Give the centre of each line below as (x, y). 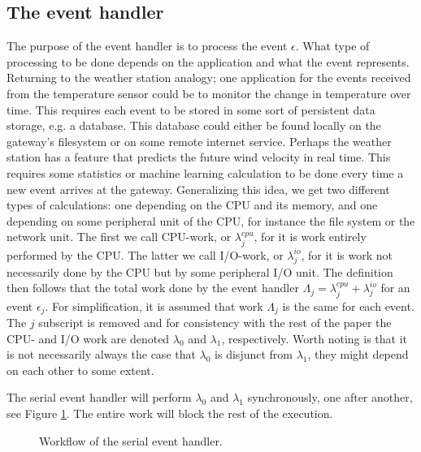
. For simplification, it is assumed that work (154, 306)
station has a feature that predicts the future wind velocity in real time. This (199, 157)
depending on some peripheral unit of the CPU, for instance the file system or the (211, 220)
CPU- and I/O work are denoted (88, 338)
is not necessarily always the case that (101, 354)
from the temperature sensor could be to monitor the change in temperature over (209, 93)
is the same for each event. (348, 306)
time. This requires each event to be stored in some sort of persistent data (191, 109)
